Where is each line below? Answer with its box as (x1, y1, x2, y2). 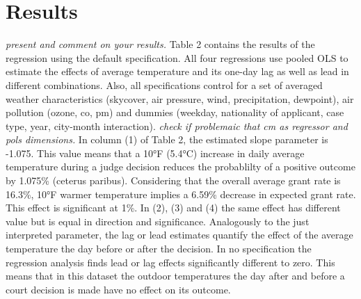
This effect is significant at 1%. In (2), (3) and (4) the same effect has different (6, 200, 341, 215)
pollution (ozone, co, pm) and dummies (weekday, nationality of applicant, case (6, 105, 344, 120)
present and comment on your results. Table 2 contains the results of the (6, 37, 315, 51)
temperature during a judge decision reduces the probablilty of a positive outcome (6, 159, 355, 174)
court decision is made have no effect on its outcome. (6, 282, 231, 296)
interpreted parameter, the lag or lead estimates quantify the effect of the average (6, 227, 353, 242)
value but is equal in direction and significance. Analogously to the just (6, 213, 310, 228)
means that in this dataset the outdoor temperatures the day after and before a (6, 268, 345, 283)
